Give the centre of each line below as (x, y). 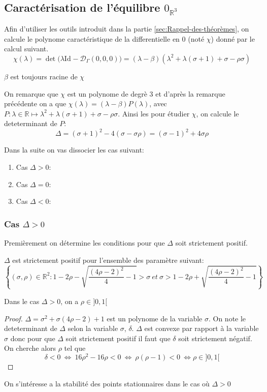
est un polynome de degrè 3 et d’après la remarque (146, 93)
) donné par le (233, 38)
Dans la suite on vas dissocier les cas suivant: (74, 150)
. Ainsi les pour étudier (154, 113)
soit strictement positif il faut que (118, 338)
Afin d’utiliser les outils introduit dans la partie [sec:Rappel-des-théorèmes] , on (127, 29)
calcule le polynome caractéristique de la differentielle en (92, 38)
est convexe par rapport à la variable (202, 328)
